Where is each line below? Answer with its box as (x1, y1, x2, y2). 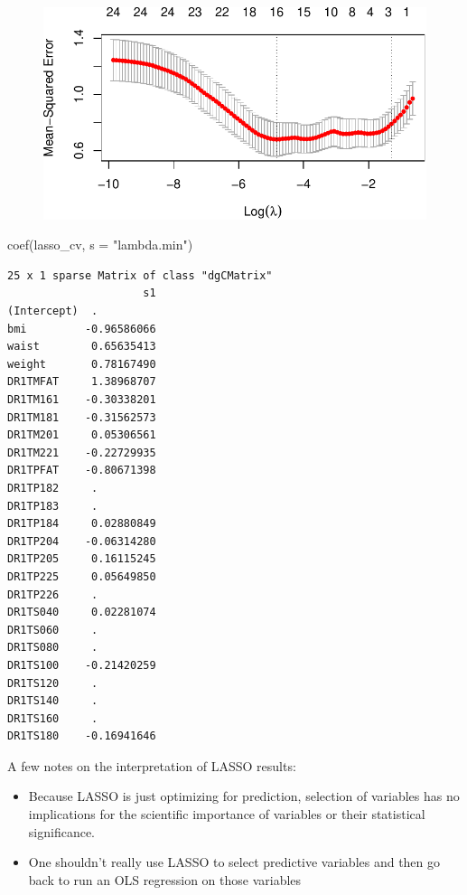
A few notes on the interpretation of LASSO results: (7, 756, 296, 775)
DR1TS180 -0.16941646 (7, 730, 156, 743)
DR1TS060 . (7, 623, 98, 636)
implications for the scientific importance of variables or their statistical (28, 805, 425, 824)
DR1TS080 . (7, 641, 98, 655)
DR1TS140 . (7, 694, 98, 708)
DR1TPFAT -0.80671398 (7, 464, 156, 477)
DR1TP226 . (7, 588, 98, 601)
